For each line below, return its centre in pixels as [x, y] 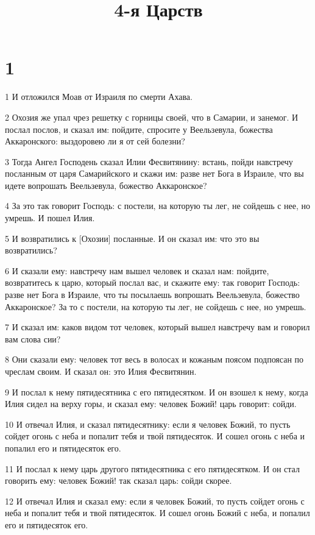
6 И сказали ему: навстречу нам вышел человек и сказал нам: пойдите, [137, 270]
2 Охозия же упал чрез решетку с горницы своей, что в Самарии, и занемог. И [152, 117]
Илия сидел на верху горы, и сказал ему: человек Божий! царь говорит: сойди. [151, 404]
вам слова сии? [33, 338]
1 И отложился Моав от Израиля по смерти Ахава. [99, 97]
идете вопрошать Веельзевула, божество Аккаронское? [106, 185]
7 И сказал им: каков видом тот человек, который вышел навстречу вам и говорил [157, 327]
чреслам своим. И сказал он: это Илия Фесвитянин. [101, 371]
